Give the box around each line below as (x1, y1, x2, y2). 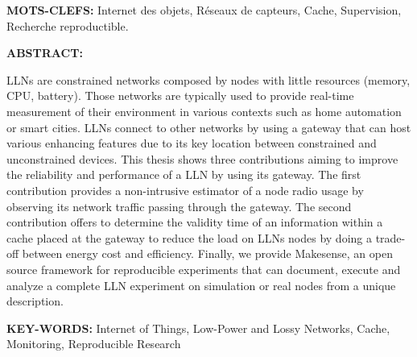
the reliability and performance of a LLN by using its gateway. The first (6, 166, 361, 183)
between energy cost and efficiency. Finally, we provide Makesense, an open (22, 245, 393, 262)
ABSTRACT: (6, 44, 83, 61)
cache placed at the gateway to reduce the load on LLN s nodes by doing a (6, 229, 372, 246)
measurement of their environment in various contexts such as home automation (6, 102, 402, 119)
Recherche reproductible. (6, 17, 129, 34)
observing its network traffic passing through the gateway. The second (6, 197, 352, 214)
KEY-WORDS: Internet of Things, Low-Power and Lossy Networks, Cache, (6, 319, 390, 336)
